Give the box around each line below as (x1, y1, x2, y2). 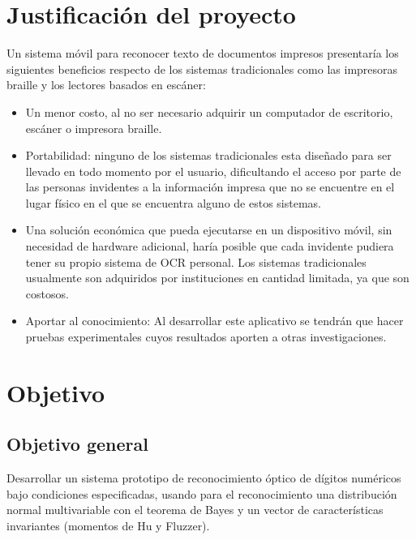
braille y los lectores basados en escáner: (6, 76, 206, 93)
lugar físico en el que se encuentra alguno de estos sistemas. (25, 194, 321, 211)
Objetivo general (6, 431, 148, 456)
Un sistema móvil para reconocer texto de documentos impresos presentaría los (6, 45, 399, 62)
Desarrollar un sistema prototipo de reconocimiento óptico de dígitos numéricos (6, 469, 401, 486)
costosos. (25, 285, 69, 302)
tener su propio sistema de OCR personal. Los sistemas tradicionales (25, 253, 367, 270)
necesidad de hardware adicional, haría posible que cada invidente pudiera (25, 238, 394, 255)
